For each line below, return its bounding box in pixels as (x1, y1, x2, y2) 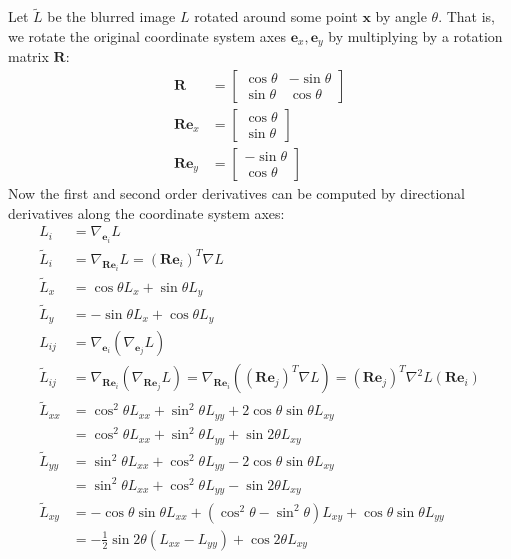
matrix (8, 46, 49, 67)
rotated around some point (194, 6, 358, 27)
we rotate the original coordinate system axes (8, 25, 286, 46)
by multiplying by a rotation (328, 25, 503, 46)
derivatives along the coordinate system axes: (8, 202, 285, 223)
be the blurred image (47, 6, 176, 27)
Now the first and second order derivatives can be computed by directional (8, 182, 465, 203)
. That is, (438, 6, 495, 27)
